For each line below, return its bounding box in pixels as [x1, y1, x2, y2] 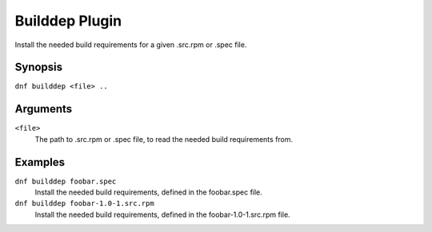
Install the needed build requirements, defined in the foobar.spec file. [34, 187, 263, 197]
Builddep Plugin [14, 12, 122, 29]
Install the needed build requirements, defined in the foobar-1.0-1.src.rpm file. [34, 210, 291, 219]
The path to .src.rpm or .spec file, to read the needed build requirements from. [34, 134, 294, 144]
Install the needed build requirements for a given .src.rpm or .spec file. [14, 40, 247, 49]
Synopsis [14, 61, 63, 74]
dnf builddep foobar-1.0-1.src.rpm [14, 199, 155, 208]
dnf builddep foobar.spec [14, 176, 117, 186]
